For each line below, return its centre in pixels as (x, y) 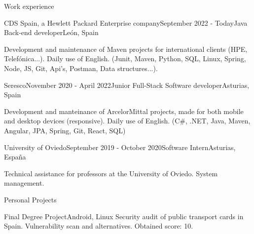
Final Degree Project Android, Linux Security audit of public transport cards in (124, 216)
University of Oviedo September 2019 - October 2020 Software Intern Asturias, (120, 147)
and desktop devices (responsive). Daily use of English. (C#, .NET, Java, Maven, (127, 121)
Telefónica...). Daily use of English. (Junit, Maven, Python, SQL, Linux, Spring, (125, 58)
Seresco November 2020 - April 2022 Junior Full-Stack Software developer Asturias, (127, 85)
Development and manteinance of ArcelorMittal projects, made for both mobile (124, 111)
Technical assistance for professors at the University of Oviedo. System (111, 173)
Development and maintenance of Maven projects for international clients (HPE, (126, 49)
